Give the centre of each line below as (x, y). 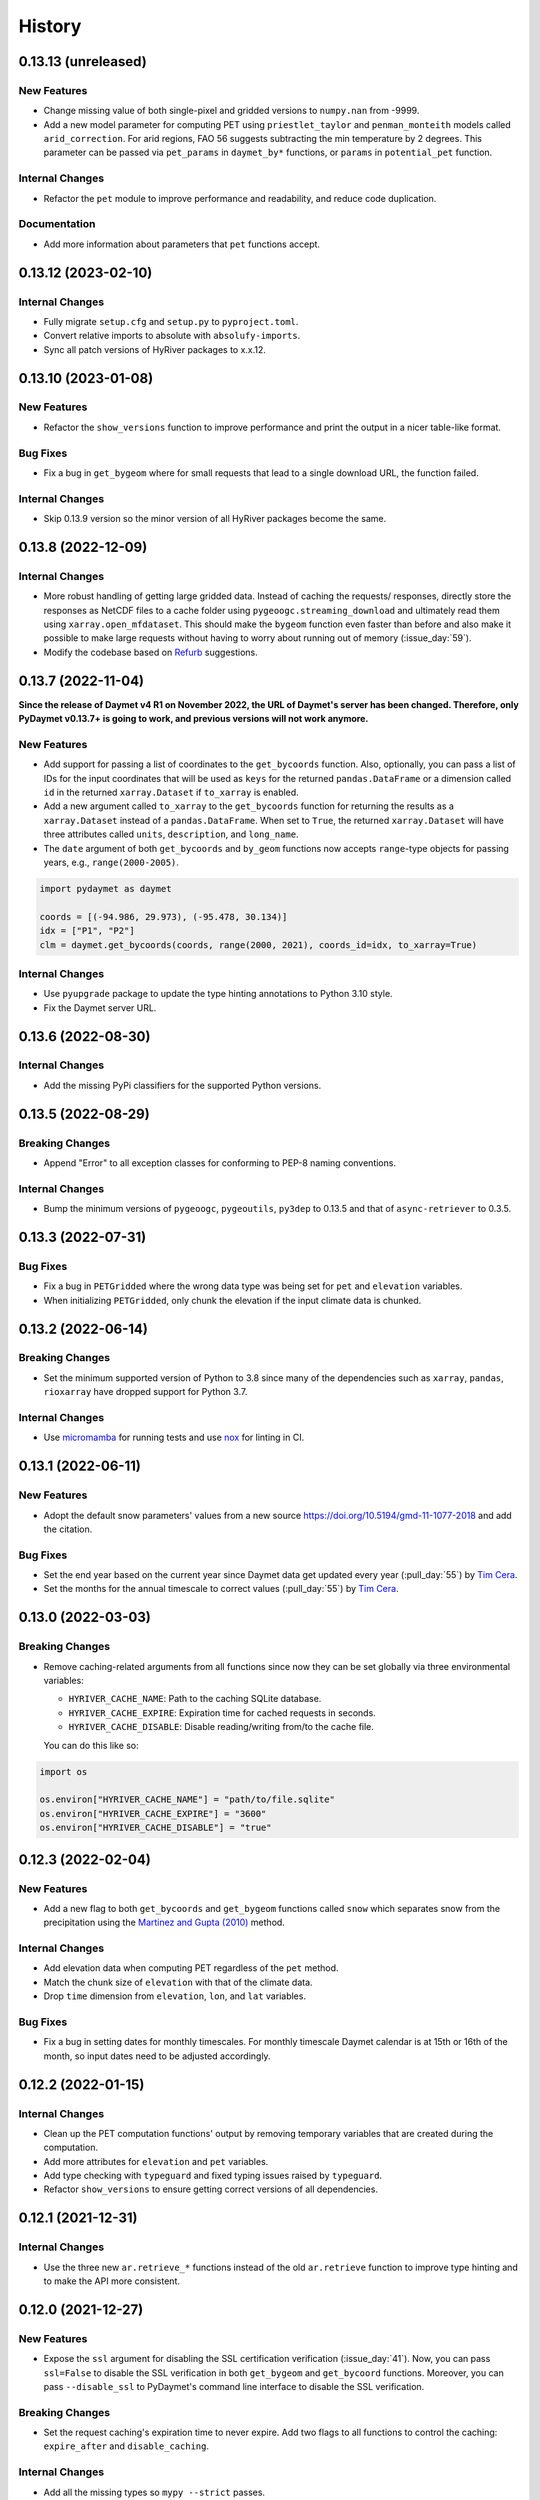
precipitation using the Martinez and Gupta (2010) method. (164, 1922)
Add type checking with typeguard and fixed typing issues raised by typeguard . (213, 2176)
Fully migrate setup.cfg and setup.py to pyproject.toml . (171, 321)
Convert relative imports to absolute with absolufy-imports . (172, 336)
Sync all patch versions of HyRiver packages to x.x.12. (155, 349)
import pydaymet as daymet (105, 889)
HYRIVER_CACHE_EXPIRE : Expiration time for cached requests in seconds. (222, 1712)
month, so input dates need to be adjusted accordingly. (157, 2056)
